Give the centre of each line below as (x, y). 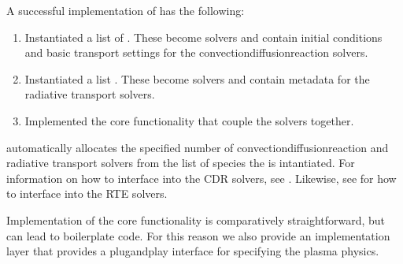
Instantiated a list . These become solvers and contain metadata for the (197, 78)
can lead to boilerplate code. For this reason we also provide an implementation (198, 235)
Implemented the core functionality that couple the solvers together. (189, 120)
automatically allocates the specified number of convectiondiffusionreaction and (198, 147)
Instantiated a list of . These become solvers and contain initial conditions (203, 37)
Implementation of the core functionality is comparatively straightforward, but (196, 219)
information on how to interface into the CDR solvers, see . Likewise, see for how (201, 178)
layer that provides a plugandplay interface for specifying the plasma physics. (193, 251)
